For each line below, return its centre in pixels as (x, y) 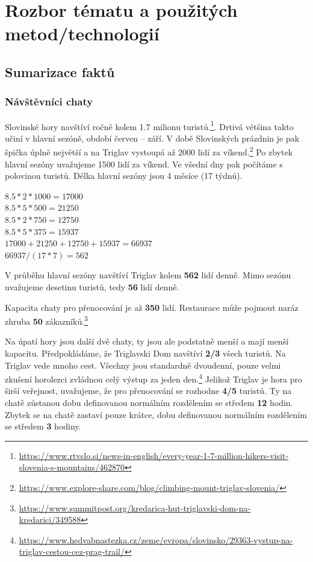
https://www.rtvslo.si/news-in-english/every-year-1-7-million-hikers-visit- (153, 455)
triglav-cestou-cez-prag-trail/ (72, 551)
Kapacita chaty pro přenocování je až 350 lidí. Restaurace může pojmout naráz (152, 307)
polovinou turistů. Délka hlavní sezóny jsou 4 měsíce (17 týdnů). (124, 176)
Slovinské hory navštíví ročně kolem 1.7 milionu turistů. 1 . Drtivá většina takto (149, 125)
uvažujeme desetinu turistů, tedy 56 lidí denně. (92, 287)
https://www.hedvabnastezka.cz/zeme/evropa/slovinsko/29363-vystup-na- (156, 539)
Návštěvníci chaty (49, 101)
